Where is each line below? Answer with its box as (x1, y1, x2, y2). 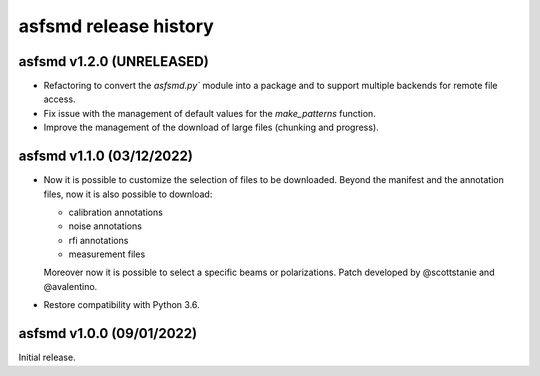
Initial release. (18, 351, 76, 364)
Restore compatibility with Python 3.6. (43, 299, 200, 311)
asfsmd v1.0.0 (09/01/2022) (18, 325, 198, 342)
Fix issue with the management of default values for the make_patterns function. (43, 107, 377, 119)
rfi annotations (68, 234, 129, 246)
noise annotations (68, 220, 142, 232)
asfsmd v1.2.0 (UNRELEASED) (18, 53, 209, 70)
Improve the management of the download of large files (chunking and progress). (43, 121, 379, 134)
